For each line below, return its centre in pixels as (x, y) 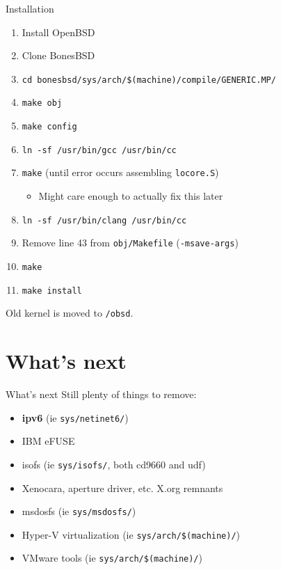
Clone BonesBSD (58, 55)
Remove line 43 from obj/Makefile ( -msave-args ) (130, 243)
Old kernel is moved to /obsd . (70, 313)
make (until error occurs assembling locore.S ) (120, 172)
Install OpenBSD (58, 32)
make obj (42, 103)
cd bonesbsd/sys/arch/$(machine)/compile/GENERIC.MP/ (149, 80)
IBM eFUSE (48, 441)
